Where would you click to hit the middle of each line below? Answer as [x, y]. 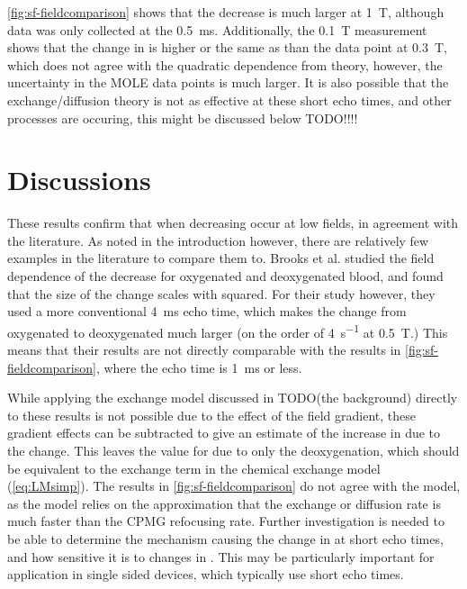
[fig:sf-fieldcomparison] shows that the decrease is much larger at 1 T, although [226, 12]
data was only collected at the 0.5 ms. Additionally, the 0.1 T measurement [217, 29]
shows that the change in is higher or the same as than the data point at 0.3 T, [227, 47]
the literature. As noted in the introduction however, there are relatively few [218, 240]
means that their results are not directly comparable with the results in [204, 350]
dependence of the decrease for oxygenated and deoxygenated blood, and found [225, 276]
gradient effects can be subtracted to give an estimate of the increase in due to [224, 433]
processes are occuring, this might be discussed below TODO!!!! [183, 118]
